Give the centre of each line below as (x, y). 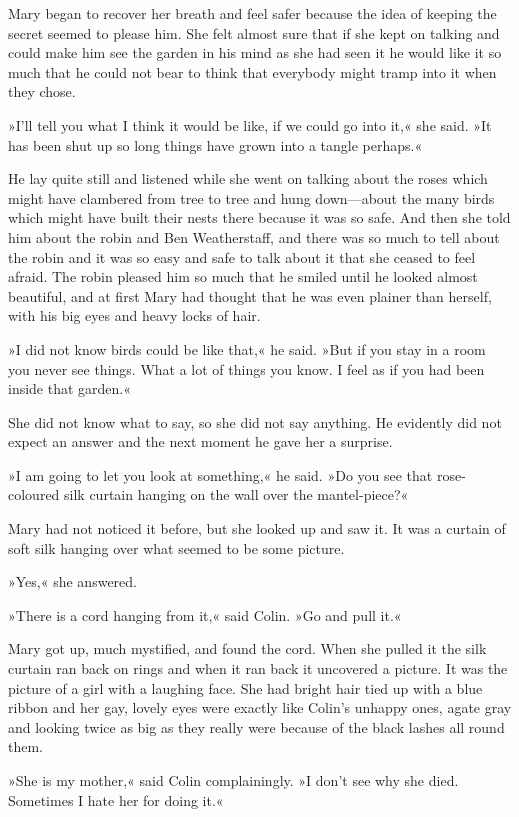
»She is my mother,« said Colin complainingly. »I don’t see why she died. (233, 780)
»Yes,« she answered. (72, 581)
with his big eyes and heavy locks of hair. (134, 315)
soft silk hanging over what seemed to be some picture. (176, 547)
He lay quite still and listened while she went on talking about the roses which (248, 178)
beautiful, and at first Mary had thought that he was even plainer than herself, (250, 295)
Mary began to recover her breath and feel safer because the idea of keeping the (252, 13)
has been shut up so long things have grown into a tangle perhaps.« (215, 144)
